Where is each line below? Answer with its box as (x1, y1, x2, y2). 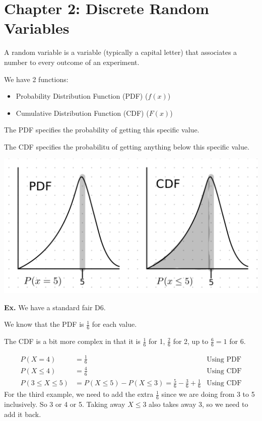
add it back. (4, 408, 41, 419)
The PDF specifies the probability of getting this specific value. (4, 124, 200, 135)
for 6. (229, 336, 246, 346)
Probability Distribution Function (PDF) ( (16, 91, 148, 101)
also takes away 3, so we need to (149, 399, 248, 409)
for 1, (149, 336, 165, 346)
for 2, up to (173, 336, 209, 346)
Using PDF (207, 356, 241, 363)
